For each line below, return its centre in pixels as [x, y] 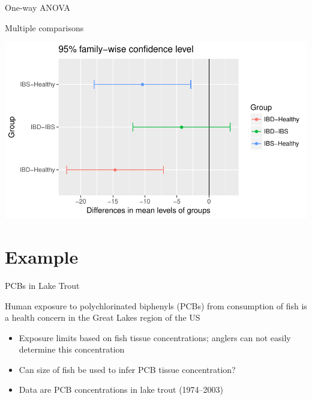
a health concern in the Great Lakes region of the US [103, 317]
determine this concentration [72, 349]
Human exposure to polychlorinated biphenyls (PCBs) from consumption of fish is [156, 305]
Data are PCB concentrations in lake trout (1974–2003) [121, 389]
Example [42, 256]
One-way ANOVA [37, 7]
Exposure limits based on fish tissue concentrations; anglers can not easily [155, 337]
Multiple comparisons [44, 27]
